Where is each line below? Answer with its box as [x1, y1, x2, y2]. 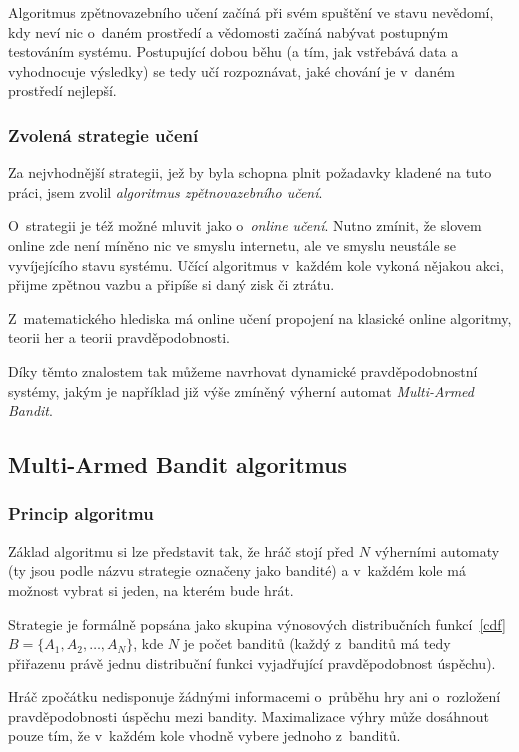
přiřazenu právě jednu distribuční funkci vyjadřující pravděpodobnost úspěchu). [8, 652, 496, 673]
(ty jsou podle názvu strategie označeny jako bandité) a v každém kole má [8, 560, 466, 581]
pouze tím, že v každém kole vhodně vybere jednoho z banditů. [8, 725, 401, 746]
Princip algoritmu [8, 501, 154, 526]
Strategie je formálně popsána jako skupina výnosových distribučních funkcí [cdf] [8, 613, 506, 634]
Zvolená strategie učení [8, 122, 199, 147]
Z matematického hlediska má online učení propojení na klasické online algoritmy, [8, 307, 512, 328]
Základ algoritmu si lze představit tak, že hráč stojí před [8, 540, 355, 561]
